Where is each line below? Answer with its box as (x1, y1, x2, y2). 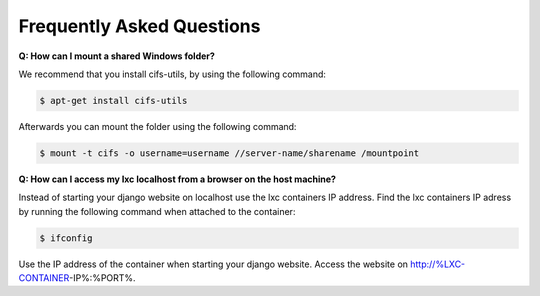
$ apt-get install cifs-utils (39, 95, 188, 106)
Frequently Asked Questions (18, 15, 261, 37)
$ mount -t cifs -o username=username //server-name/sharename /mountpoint (39, 147, 420, 159)
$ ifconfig (39, 232, 93, 244)
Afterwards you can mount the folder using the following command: (18, 120, 297, 132)
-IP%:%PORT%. (68, 272, 136, 284)
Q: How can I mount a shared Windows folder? (18, 50, 215, 62)
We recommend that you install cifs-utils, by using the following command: (18, 68, 327, 80)
